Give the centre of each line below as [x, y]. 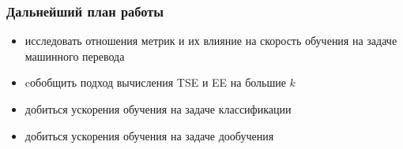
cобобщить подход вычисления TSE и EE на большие [155, 82]
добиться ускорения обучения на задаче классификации [158, 109]
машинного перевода [75, 56]
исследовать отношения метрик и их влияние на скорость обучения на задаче [211, 41]
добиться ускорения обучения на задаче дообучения [149, 135]
